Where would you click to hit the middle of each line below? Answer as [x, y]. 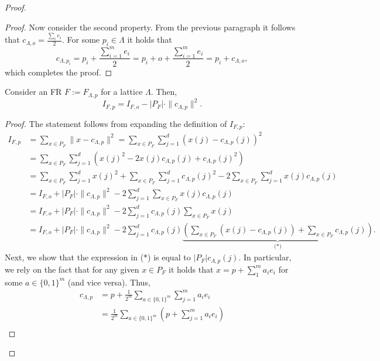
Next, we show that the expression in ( [74, 257]
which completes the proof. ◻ [59, 72]
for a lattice [122, 92]
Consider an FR [33, 92]
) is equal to [169, 257]
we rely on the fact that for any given [72, 269]
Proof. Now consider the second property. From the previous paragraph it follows [150, 27]
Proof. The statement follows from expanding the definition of [116, 123]
